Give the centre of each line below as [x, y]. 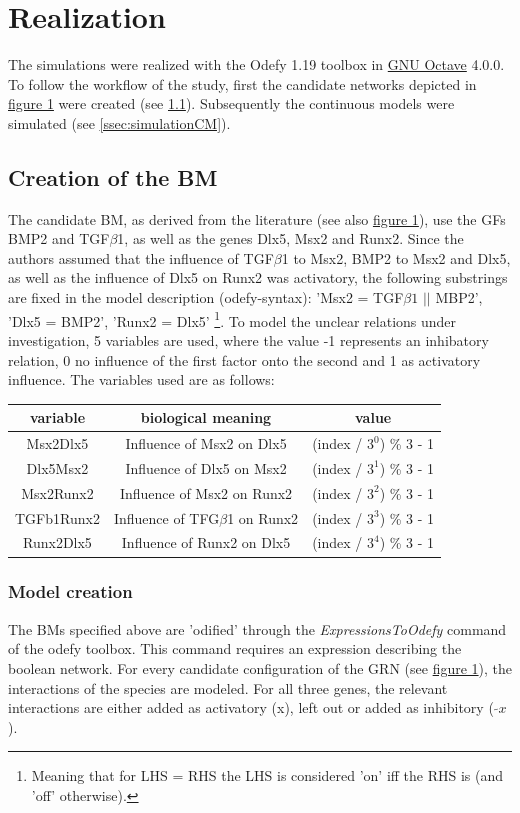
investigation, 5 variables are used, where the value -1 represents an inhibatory [248, 339]
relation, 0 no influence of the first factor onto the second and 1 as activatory [244, 359]
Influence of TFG [166, 517]
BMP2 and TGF [59, 238]
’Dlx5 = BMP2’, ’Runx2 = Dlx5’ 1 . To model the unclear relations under [232, 319]
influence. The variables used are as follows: [141, 379]
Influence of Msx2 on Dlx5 [206, 443]
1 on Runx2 [263, 517]
